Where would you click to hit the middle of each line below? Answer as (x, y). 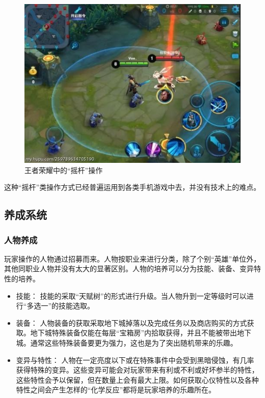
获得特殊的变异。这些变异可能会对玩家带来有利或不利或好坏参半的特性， (137, 370)
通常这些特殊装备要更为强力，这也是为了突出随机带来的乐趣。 (134, 343)
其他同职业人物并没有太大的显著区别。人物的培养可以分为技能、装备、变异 (129, 268)
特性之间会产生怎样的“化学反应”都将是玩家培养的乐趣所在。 (116, 390)
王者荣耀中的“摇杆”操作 (64, 170)
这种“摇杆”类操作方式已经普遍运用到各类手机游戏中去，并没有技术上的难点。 (132, 187)
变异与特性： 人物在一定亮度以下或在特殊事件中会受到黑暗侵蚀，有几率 (135, 360)
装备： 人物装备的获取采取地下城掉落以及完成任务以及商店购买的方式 (131, 322)
